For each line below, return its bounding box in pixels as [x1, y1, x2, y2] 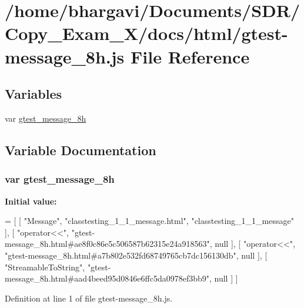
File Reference [131, 44, 250, 68]
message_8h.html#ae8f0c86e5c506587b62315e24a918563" [5, 237, 210, 250]
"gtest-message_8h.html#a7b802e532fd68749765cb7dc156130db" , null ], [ [5, 249, 268, 261]
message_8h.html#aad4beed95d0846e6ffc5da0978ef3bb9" [5, 272, 209, 284]
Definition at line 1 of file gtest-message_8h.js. [5, 292, 173, 304]
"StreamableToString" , [5, 260, 85, 273]
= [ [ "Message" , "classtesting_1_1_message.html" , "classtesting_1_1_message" [5, 215, 294, 227]
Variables [5, 85, 62, 103]
